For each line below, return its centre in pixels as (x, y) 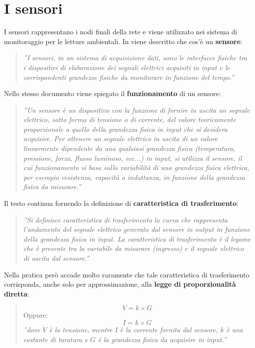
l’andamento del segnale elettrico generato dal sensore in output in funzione (137, 229)
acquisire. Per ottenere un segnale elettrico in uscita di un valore (120, 138)
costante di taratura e (55, 339)
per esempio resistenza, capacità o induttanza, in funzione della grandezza (134, 177)
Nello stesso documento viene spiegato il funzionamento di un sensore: (113, 93)
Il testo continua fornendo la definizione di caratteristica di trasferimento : (121, 203)
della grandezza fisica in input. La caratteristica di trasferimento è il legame (137, 238)
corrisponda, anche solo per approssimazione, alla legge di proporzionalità (120, 284)
